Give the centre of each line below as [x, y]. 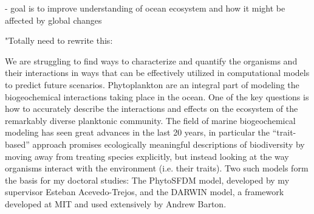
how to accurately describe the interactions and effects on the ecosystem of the [152, 109]
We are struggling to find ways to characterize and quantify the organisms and [151, 60]
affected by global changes [53, 20]
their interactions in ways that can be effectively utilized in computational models [157, 73]
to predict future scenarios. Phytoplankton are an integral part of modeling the [152, 84]
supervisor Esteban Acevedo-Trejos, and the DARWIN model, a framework [145, 192]
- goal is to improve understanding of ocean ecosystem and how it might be [145, 8]
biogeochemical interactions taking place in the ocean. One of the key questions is [157, 96]
